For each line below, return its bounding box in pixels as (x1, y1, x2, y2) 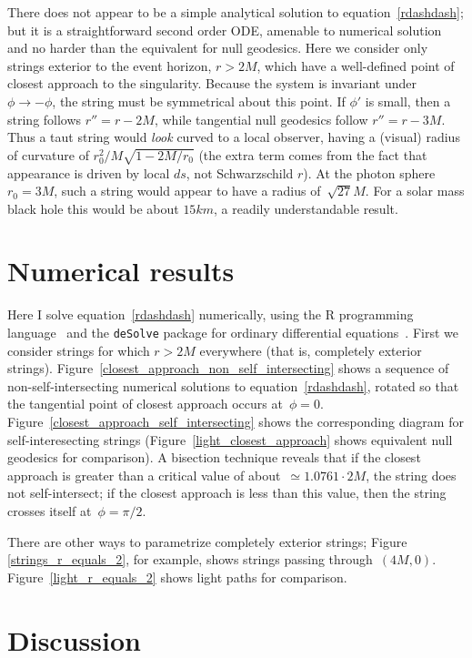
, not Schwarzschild (186, 163, 294, 182)
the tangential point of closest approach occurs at (7, 394, 283, 413)
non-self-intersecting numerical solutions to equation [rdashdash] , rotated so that (7, 376, 459, 395)
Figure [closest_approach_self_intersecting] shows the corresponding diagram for (7, 412, 464, 431)
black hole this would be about (7, 198, 179, 218)
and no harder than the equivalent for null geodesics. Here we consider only (7, 38, 428, 57)
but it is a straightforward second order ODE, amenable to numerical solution (7, 20, 442, 39)
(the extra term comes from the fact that (198, 145, 427, 164)
